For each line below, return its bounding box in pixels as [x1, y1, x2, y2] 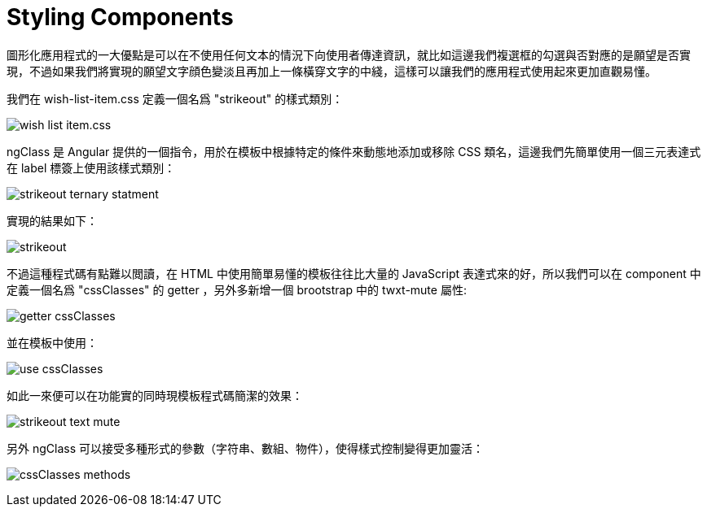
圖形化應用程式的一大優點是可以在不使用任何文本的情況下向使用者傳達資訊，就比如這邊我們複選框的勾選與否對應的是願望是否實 [7, 47, 691, 62]
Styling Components [7, 3, 234, 31]
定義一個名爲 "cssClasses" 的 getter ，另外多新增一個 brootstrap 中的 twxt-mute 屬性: [7, 282, 467, 297]
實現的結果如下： [7, 213, 98, 228]
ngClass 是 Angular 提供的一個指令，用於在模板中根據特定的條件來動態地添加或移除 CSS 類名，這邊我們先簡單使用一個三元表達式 [7, 144, 701, 159]
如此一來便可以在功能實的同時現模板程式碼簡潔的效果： [7, 388, 303, 402]
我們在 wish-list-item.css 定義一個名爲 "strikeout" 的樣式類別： [7, 91, 344, 106]
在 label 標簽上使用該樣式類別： [7, 160, 176, 175]
